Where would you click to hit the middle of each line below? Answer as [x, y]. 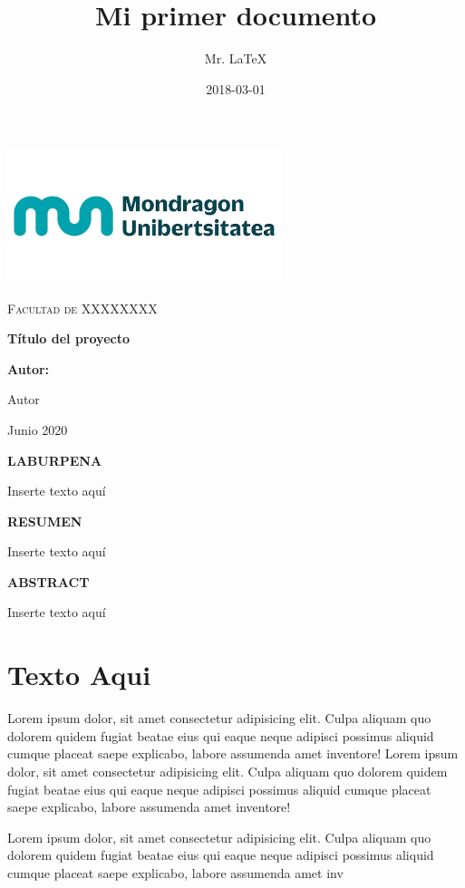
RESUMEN [45, 521]
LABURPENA [55, 460]
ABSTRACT [48, 581]
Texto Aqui [79, 675]
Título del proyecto [68, 338]
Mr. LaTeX [236, 58]
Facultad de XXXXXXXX [82, 308]
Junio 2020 [38, 429]
